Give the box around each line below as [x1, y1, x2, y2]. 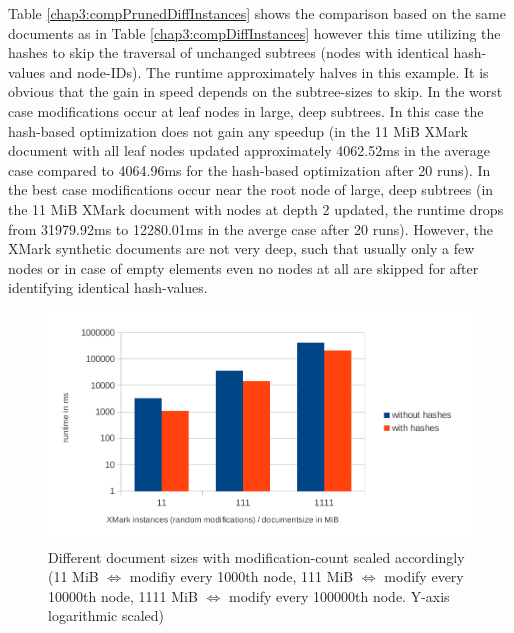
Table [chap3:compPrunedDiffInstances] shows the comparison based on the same [8, 3, 506, 23]
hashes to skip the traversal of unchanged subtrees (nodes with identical [8, 42, 449, 63]
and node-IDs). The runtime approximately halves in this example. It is [49, 61, 489, 82]
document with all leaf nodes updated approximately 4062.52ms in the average [8, 140, 491, 161]
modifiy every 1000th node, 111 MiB [129, 566, 354, 587]
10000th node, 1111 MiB [48, 585, 198, 606]
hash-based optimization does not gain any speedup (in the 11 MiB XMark [8, 120, 468, 141]
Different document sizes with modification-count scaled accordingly [48, 546, 465, 567]
